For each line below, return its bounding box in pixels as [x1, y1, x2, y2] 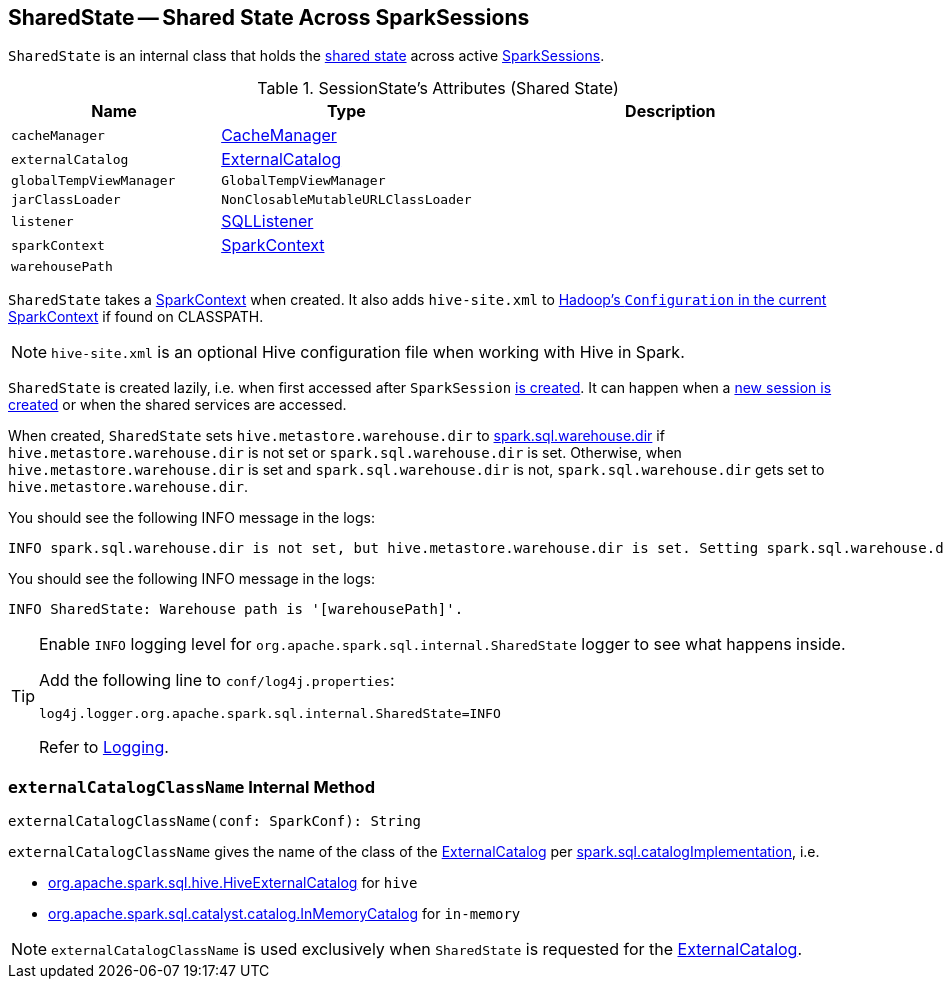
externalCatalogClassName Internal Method [8, 776, 375, 797]
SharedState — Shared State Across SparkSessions [8, 5, 530, 30]
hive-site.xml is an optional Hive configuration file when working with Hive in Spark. [51, 342, 685, 363]
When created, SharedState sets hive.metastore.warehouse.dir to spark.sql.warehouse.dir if [8, 427, 665, 445]
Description [625, 101, 716, 122]
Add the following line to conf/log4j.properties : [39, 670, 395, 691]
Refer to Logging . [39, 737, 169, 758]
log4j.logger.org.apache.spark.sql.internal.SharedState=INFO [39, 706, 501, 722]
